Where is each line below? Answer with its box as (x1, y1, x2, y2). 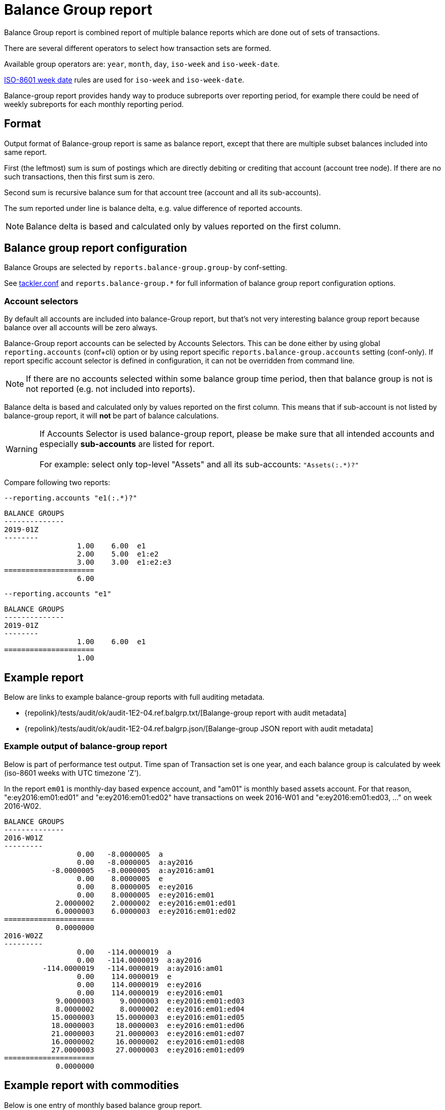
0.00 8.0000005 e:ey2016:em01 (77, 890, 215, 899)
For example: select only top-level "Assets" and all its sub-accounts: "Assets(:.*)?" (39, 459, 359, 470)
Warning (6, 444, 38, 455)
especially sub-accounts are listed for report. (39, 439, 215, 450)
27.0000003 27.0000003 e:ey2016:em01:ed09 (51, 1045, 245, 1054)
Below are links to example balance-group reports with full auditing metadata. (4, 693, 265, 702)
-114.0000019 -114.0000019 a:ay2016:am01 (42, 964, 223, 972)
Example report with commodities (4, 1079, 179, 1092)
